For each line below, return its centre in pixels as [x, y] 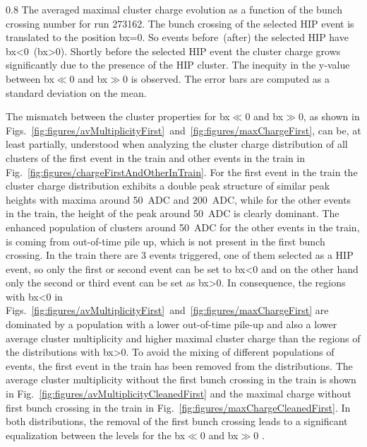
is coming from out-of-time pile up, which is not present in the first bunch [166, 241]
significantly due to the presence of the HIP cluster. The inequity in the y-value [178, 65]
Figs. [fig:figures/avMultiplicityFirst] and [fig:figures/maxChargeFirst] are [167, 310]
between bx [30, 78]
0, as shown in [329, 116]
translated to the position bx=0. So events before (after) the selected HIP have [177, 37]
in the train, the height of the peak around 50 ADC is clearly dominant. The [173, 213]
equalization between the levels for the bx [96, 435]
